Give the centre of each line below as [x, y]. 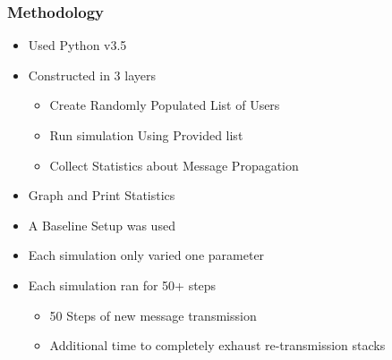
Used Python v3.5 [77, 45]
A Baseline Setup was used [102, 225]
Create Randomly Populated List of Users [165, 105]
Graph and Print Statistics [102, 195]
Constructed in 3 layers [92, 75]
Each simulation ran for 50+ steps [122, 285]
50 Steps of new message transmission [153, 315]
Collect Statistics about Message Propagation [174, 165]
